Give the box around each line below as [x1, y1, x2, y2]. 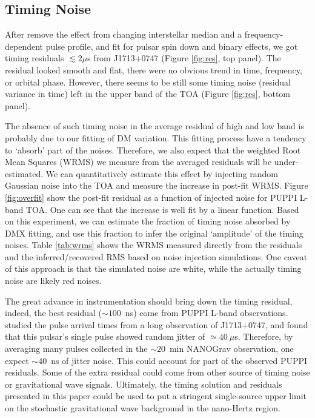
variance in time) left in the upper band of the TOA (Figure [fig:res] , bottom [5, 87, 291, 100]
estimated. [5, 167, 44, 180]
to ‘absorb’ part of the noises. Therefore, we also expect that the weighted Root [5, 143, 301, 156]
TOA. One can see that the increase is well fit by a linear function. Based [26, 203, 299, 215]
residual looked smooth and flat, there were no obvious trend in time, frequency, [5, 63, 302, 76]
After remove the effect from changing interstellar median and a [5, 28, 242, 41]
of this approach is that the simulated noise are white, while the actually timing [5, 262, 302, 275]
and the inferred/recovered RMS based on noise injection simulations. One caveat [5, 250, 308, 263]
